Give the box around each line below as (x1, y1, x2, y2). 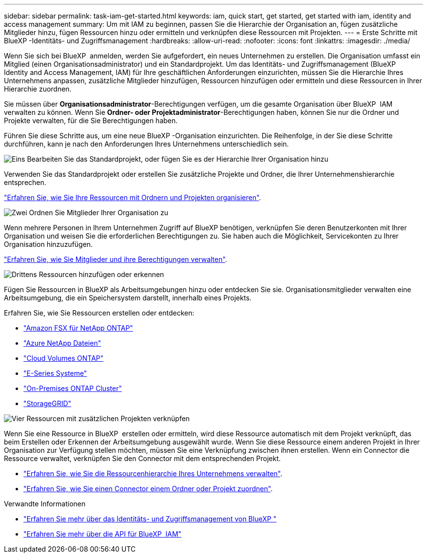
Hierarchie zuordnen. (4, 85, 72, 93)
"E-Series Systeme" (23, 369, 87, 377)
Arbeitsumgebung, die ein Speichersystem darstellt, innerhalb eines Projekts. (4, 294, 252, 302)
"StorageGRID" (23, 399, 72, 408)
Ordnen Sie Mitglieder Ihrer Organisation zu (29, 208, 169, 217)
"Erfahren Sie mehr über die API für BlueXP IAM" (23, 530, 182, 538)
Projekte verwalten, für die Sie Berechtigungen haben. (4, 116, 178, 125)
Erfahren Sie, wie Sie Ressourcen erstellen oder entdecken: (4, 309, 194, 317)
